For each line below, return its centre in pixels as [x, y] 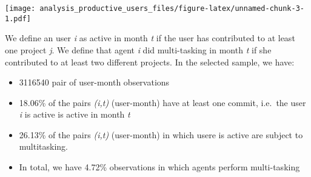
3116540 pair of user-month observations [94, 82]
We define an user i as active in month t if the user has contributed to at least [150, 38]
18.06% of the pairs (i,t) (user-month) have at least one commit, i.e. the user [162, 102]
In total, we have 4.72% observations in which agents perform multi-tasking [159, 167]
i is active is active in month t [75, 114]
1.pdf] [18, 18]
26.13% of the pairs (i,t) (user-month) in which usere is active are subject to [161, 134]
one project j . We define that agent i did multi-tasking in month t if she [138, 49]
